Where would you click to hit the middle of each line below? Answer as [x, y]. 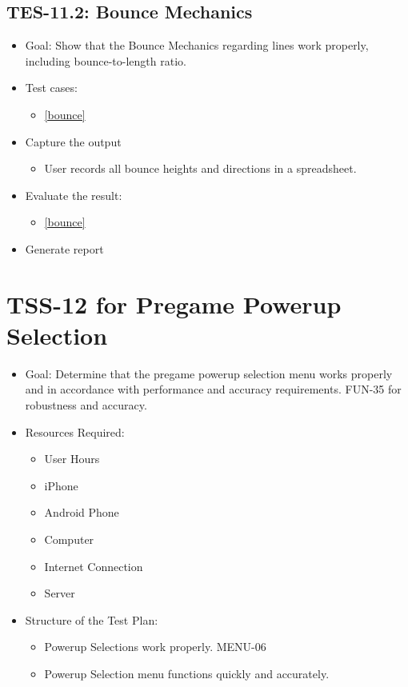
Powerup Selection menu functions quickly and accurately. [187, 673]
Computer [69, 539]
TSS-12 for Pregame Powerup [174, 304]
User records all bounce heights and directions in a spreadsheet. [200, 168]
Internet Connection [94, 566]
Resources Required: [75, 431]
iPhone [61, 485]
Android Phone [82, 512]
